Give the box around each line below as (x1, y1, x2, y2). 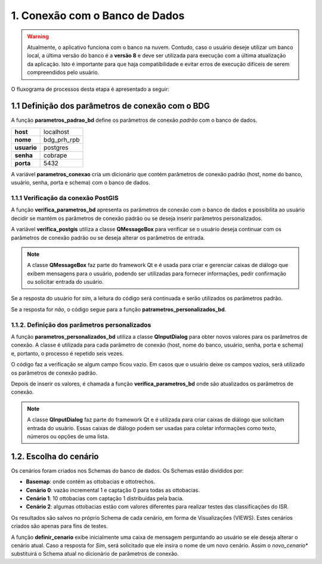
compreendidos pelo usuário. (27, 69, 100, 76)
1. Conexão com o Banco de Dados (11, 9, 185, 22)
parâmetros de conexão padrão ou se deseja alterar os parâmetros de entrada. (11, 234, 205, 241)
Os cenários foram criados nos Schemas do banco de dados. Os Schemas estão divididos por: (11, 467, 244, 474)
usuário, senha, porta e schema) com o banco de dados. (11, 179, 150, 186)
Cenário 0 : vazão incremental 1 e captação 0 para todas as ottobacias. (26, 486, 200, 493)
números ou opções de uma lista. (27, 433, 109, 440)
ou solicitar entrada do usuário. (27, 278, 104, 286)
